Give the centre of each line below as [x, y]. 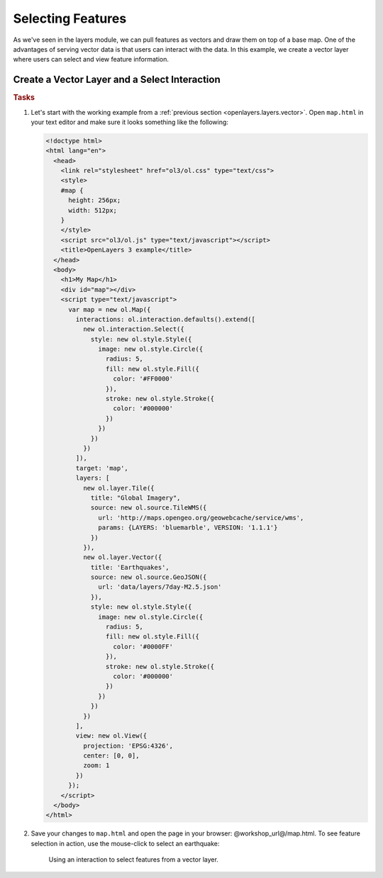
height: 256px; [95, 201]
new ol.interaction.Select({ [133, 329]
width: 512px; [93, 210]
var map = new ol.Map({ [110, 309]
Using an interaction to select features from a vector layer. [134, 860]
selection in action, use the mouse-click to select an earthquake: [125, 843]
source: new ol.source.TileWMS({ [149, 508]
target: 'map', [102, 468]
